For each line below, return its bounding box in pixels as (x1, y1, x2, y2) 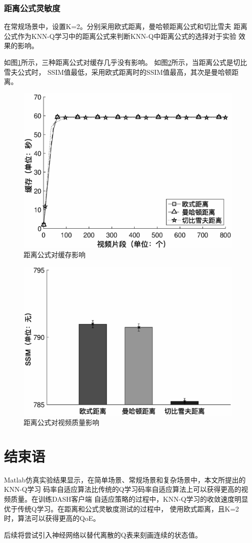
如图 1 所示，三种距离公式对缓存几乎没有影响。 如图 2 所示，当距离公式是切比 (4, 57, 247, 67)
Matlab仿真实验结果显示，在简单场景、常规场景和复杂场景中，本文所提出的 (4, 474, 246, 484)
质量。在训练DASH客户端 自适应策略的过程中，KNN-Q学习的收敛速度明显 (10, 494, 249, 504)
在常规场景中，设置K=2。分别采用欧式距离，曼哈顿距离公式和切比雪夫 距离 (4, 21, 248, 31)
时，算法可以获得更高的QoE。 (4, 513, 100, 523)
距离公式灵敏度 (4, 1, 60, 14)
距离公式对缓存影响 (24, 249, 85, 260)
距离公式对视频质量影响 (24, 417, 99, 427)
